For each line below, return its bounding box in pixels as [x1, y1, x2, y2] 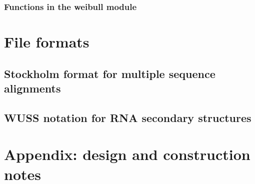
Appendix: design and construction [4, 144, 250, 164]
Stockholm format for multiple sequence [4, 65, 215, 81]
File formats [4, 31, 89, 52]
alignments [4, 80, 61, 95]
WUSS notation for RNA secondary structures [4, 109, 251, 125]
